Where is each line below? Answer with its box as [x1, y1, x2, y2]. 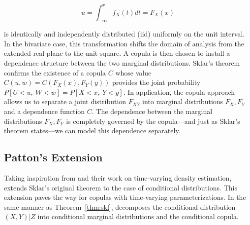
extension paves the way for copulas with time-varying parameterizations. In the [4, 192, 246, 202]
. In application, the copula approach [123, 86, 235, 97]
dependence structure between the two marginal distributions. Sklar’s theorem [4, 58, 240, 68]
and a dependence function [4, 106, 85, 116]
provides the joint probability [112, 77, 201, 87]
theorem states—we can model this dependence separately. [4, 125, 181, 136]
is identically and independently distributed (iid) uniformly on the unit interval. [4, 29, 245, 39]
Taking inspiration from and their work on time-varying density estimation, [4, 173, 232, 183]
